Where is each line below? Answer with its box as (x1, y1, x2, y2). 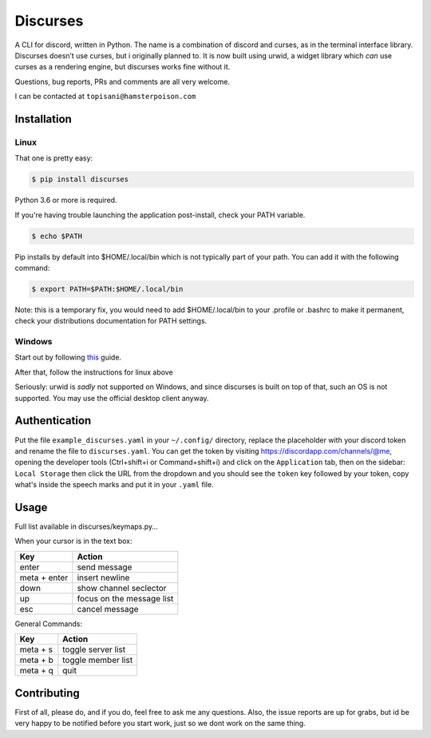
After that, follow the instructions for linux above (14, 367, 173, 377)
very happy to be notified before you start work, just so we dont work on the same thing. (14, 719, 306, 728)
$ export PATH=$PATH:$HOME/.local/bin (31, 284, 184, 293)
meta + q (19, 665, 53, 676)
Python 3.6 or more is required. (14, 196, 117, 205)
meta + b (19, 655, 53, 666)
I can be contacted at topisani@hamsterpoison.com (14, 92, 196, 101)
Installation (14, 112, 72, 125)
